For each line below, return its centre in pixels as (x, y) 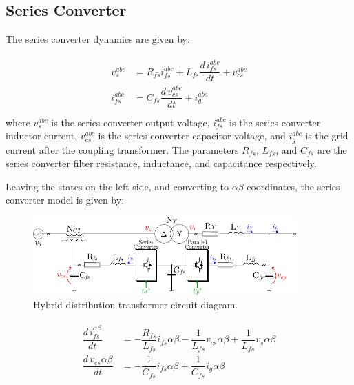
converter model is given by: (65, 200)
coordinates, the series (293, 186)
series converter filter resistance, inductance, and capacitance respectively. (161, 163)
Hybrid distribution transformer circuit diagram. (136, 304)
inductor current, (41, 136)
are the (332, 149)
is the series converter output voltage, (131, 122)
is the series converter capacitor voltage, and (192, 136)
